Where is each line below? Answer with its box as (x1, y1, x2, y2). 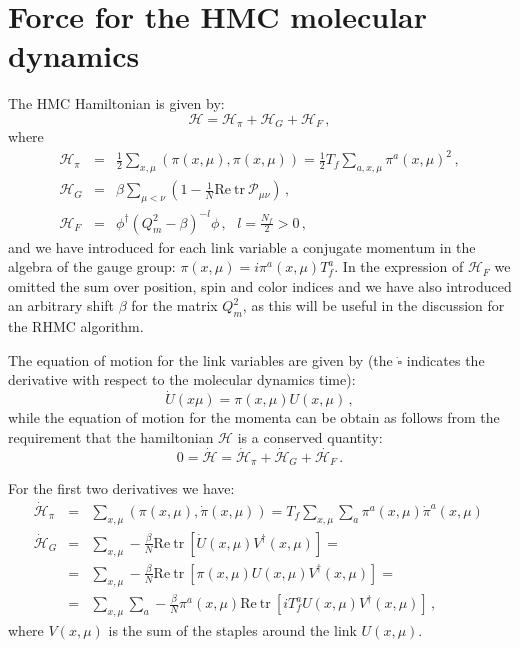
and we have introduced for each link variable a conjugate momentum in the (8, 236, 476, 257)
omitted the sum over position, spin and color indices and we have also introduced (8, 275, 512, 296)
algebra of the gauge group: (8, 256, 176, 277)
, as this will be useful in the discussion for (242, 295, 505, 316)
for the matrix (131, 295, 218, 316)
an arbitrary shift (8, 295, 115, 316)
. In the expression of (334, 256, 464, 277)
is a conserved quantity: (237, 426, 383, 447)
